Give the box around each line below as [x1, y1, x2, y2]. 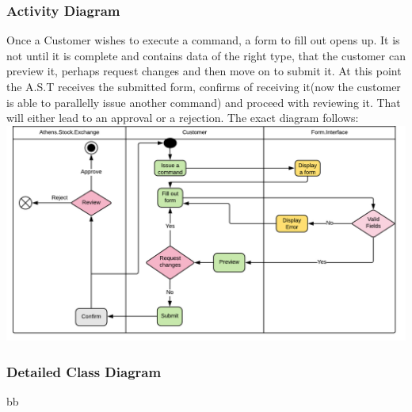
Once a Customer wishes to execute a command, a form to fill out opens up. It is [6, 32, 400, 48]
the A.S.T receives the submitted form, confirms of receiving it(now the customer [6, 78, 401, 94]
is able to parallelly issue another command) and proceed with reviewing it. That [6, 93, 401, 110]
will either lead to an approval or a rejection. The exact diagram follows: [6, 109, 359, 126]
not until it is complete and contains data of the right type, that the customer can [6, 47, 406, 63]
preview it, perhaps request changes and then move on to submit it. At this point [6, 63, 402, 79]
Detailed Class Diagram [6, 361, 162, 381]
